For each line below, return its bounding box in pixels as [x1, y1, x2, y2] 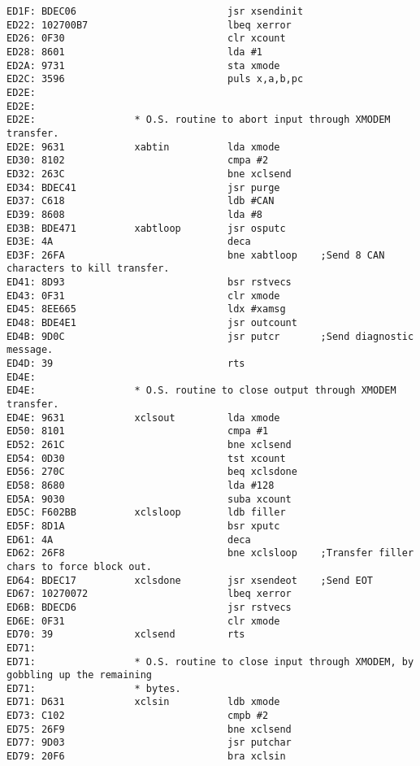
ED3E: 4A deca [6, 236, 251, 248]
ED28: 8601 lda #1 [6, 46, 262, 58]
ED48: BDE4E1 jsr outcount [6, 317, 297, 329]
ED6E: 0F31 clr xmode [6, 615, 280, 627]
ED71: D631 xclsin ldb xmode [6, 696, 280, 708]
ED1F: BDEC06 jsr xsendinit [6, 6, 304, 17]
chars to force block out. [6, 560, 152, 572]
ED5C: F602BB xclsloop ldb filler [6, 507, 286, 519]
